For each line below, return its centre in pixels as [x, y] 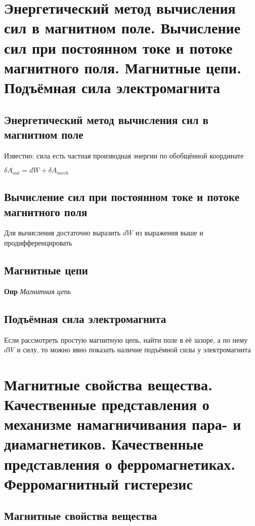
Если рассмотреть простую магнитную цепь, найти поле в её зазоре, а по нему [126, 339]
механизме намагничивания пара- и [123, 424]
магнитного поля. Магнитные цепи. [123, 67]
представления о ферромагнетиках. [120, 463]
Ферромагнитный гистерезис [98, 483]
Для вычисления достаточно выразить [62, 233]
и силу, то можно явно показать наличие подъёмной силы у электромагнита [134, 350]
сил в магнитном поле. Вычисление [122, 28]
